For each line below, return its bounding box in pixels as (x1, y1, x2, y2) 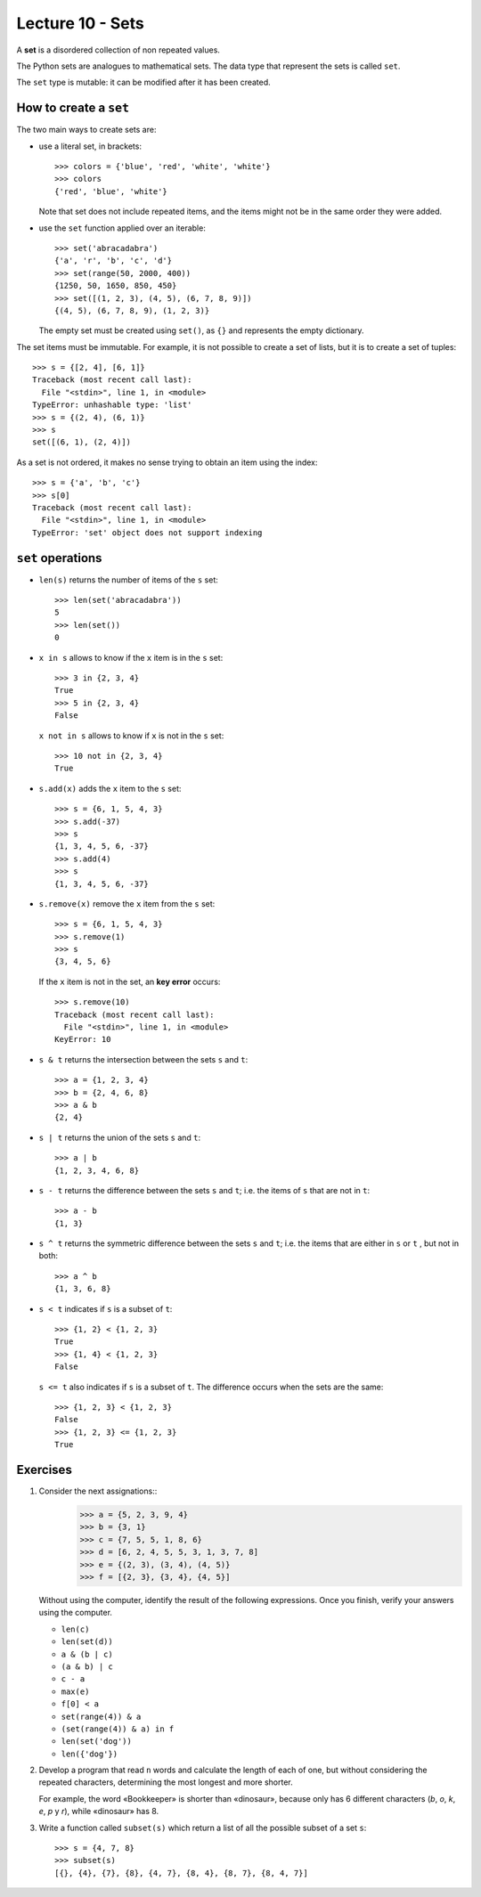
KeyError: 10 (54, 1034, 111, 1045)
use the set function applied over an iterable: (38, 223, 207, 233)
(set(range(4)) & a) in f (61, 1723, 175, 1734)
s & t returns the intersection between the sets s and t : (38, 1054, 249, 1064)
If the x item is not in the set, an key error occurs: (38, 976, 221, 987)
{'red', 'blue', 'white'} (54, 186, 168, 196)
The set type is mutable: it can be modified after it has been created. (16, 77, 271, 88)
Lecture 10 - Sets (16, 13, 144, 33)
